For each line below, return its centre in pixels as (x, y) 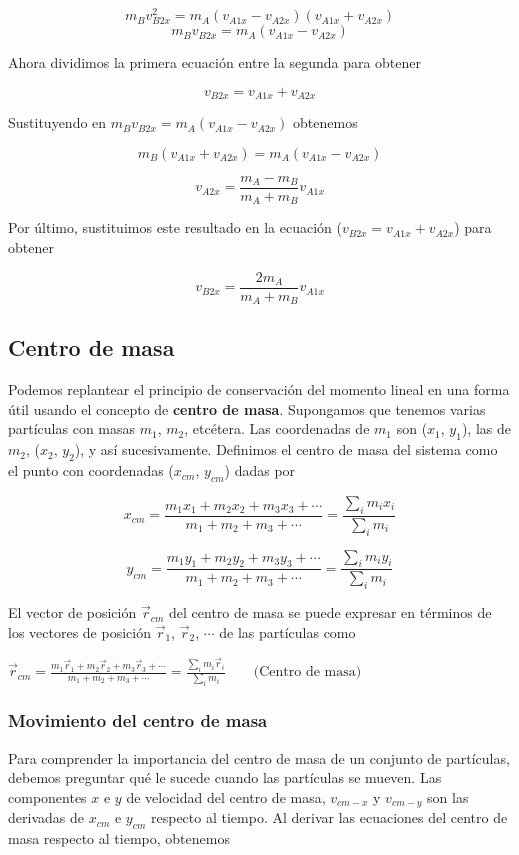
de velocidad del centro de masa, (226, 796)
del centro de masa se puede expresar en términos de (330, 612)
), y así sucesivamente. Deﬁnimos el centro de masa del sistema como (286, 449)
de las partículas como (287, 631)
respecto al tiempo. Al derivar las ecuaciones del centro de (329, 817)
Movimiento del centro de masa (138, 720)
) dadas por (260, 470)
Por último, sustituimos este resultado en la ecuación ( (175, 227)
